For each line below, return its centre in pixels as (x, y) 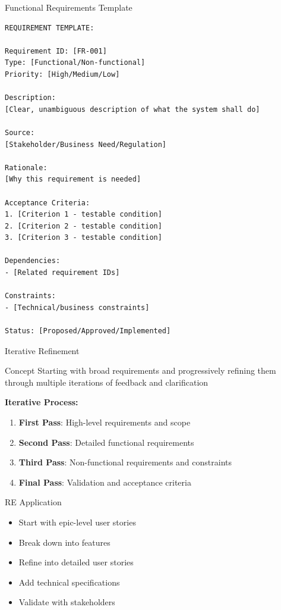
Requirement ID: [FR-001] (56, 51)
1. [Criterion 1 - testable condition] (83, 215)
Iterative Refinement (42, 350)
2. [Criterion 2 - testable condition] (83, 226)
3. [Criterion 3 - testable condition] (83, 238)
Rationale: (26, 168)
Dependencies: (33, 261)
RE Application (33, 502)
